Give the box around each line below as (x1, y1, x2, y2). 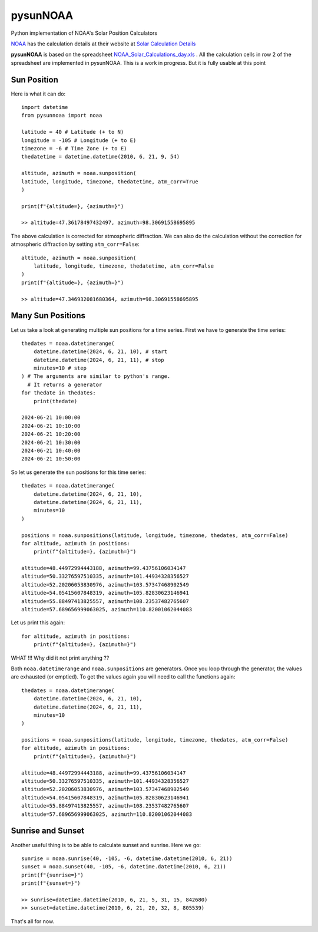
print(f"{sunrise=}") (21, 871, 84, 878)
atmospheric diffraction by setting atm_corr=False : (11, 241, 140, 248)
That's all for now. (11, 917, 55, 925)
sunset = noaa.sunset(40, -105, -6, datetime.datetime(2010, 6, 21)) (21, 864, 227, 870)
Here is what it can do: (11, 90, 66, 97)
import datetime (21, 104, 68, 111)
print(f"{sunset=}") (21, 880, 81, 887)
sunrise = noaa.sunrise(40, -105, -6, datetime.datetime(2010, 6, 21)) (21, 855, 233, 862)
